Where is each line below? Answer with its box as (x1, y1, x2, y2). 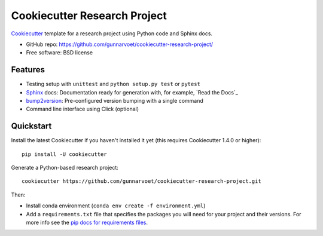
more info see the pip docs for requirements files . (26, 219, 148, 226)
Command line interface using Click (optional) (26, 105, 139, 113)
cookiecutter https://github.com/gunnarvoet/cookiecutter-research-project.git (22, 178, 261, 185)
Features (11, 65, 45, 75)
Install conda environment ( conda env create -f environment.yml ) (26, 202, 206, 209)
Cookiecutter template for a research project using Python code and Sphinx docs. (11, 30, 212, 37)
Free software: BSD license (26, 49, 93, 56)
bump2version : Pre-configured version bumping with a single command (26, 97, 203, 105)
